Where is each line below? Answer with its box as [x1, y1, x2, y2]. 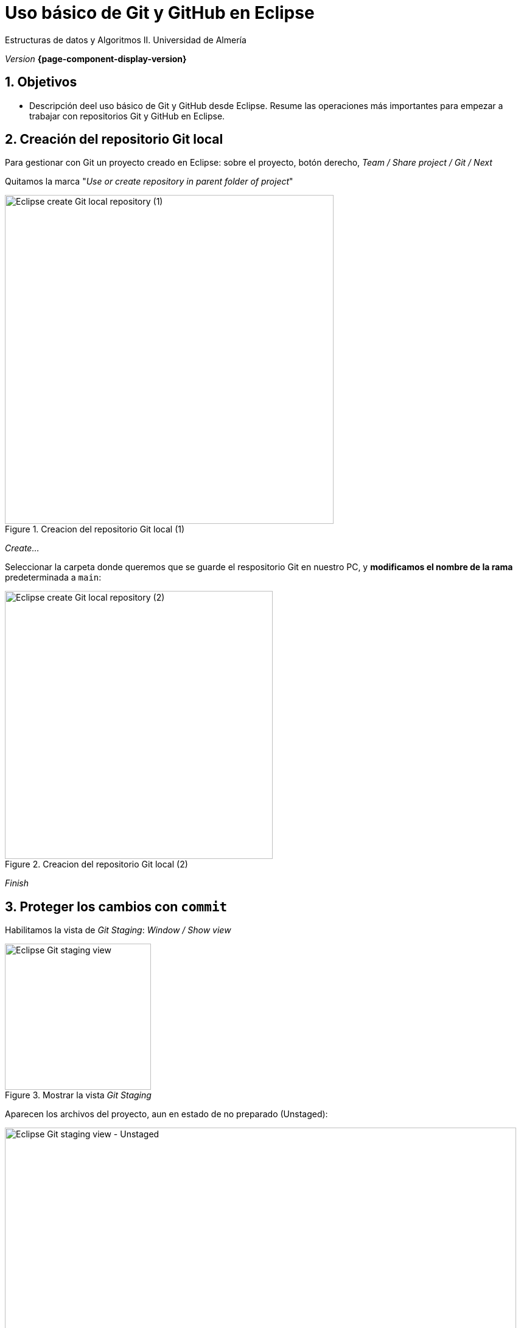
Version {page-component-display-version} [5, 53, 187, 64]
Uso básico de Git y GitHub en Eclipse [5, 2, 315, 23]
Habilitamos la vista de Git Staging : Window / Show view [5, 925, 231, 936]
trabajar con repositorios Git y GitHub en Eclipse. [29, 110, 225, 121]
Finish [5, 878, 29, 889]
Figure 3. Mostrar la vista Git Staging [5, 1090, 152, 1101]
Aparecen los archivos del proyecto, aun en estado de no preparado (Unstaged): [5, 1109, 328, 1120]
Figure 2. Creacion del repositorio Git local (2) [5, 859, 188, 870]
